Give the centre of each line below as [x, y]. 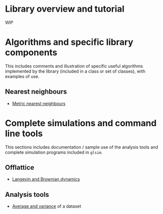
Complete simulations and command [81, 123]
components [31, 53]
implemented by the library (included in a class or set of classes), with [75, 71]
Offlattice [20, 167]
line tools [24, 133]
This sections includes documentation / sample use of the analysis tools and [81, 147]
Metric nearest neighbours [39, 103]
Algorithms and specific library [69, 42]
